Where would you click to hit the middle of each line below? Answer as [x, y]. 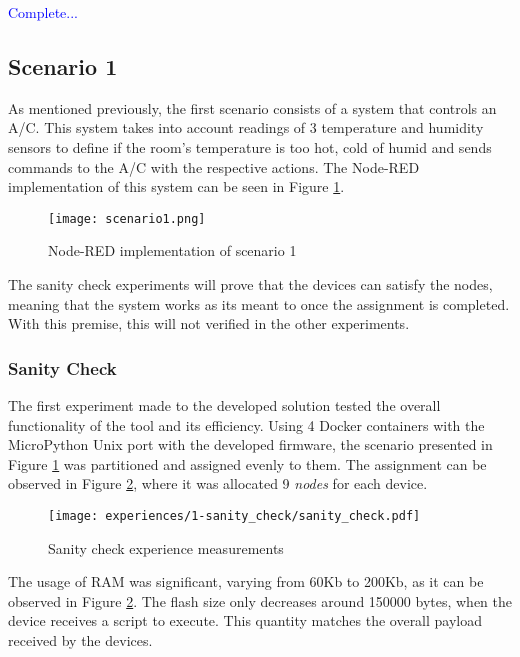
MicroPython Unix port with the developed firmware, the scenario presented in [250, 444]
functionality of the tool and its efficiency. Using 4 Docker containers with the [246, 424]
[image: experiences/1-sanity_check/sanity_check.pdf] [234, 515]
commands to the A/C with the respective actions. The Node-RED [214, 166]
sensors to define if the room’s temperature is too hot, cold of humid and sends [250, 146]
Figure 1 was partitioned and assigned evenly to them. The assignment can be [247, 463]
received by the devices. [80, 640]
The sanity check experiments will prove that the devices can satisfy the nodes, [250, 284]
